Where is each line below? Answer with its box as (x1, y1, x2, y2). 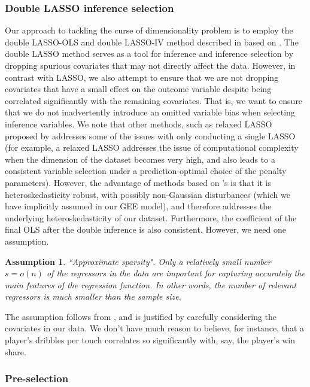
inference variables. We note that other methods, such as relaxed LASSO (5, 117, 272, 130)
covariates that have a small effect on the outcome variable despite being (5, 83, 272, 95)
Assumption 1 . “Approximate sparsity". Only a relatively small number (5, 255, 271, 267)
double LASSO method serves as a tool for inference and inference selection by (5, 47, 294, 60)
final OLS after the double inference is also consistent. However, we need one (5, 223, 286, 236)
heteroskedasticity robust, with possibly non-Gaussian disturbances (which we (5, 188, 290, 200)
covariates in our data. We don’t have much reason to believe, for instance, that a (5, 322, 305, 334)
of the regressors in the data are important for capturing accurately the (46, 267, 305, 279)
